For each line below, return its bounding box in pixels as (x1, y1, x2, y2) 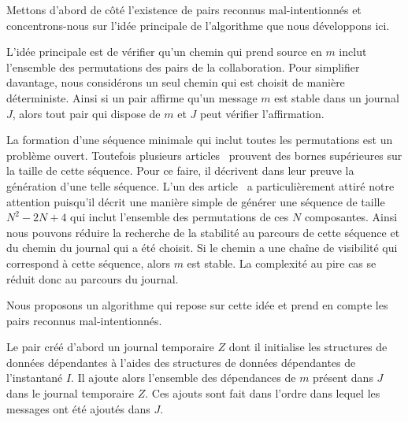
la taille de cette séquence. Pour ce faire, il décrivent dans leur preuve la (6, 162, 354, 179)
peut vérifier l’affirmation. (199, 105, 325, 121)
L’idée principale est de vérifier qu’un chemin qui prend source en (6, 43, 322, 60)
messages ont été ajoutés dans (6, 400, 150, 416)
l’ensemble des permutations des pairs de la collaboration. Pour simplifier (6, 58, 360, 75)
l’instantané (6, 369, 63, 386)
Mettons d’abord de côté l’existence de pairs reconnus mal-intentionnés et (6, 2, 362, 17)
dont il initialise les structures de (228, 339, 388, 355)
